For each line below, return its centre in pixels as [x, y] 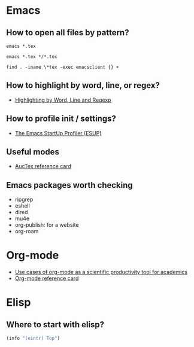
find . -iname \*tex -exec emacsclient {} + [63, 67]
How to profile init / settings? [61, 119]
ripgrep [24, 200]
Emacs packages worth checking [69, 185]
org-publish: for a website [47, 225]
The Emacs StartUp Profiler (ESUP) [58, 133]
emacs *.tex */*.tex [32, 57]
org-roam [27, 232]
